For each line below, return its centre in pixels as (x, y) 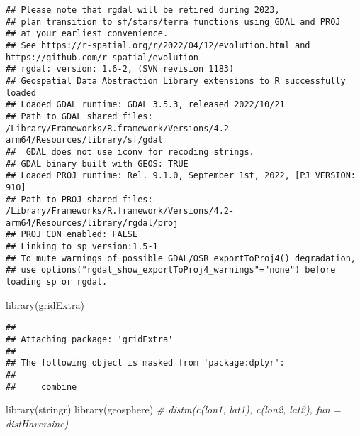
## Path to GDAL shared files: (79, 116)
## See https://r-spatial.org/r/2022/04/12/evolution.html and (158, 45)
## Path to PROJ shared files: (79, 199)
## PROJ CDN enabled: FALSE (72, 235)
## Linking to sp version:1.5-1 (82, 247)
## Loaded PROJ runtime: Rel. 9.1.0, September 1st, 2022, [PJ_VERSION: (181, 176)
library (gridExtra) (45, 304)
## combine (41, 387)
